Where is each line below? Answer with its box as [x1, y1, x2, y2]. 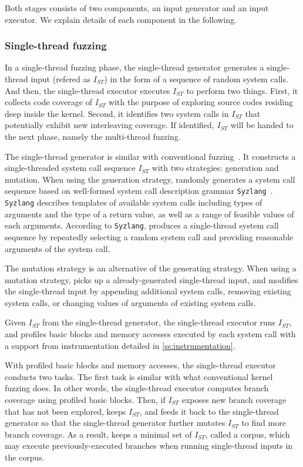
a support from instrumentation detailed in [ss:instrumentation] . [5, 339, 235, 351]
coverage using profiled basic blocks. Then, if [5, 394, 166, 406]
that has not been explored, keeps [5, 405, 126, 417]
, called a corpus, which [205, 428, 290, 440]
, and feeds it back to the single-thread [139, 405, 279, 417]
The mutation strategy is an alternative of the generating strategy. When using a [5, 262, 297, 274]
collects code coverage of [5, 96, 93, 108]
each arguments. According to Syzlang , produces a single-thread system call [5, 219, 279, 231]
